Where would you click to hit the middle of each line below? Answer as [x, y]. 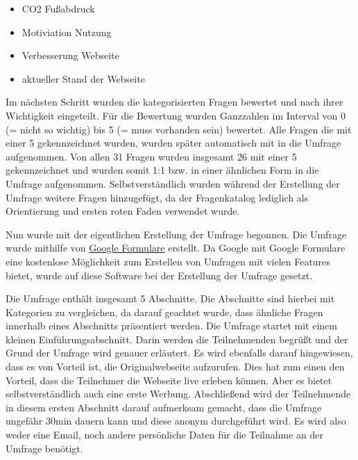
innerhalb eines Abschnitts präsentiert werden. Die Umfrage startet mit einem [171, 326]
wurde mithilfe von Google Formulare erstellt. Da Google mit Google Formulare [176, 248]
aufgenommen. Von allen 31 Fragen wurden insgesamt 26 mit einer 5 [151, 156]
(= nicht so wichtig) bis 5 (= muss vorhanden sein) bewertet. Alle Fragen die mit [179, 129]
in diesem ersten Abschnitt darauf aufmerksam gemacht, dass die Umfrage [164, 407]
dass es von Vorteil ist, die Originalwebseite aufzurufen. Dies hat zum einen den [175, 367]
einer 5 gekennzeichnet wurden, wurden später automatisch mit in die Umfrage [173, 143]
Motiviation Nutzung [67, 32]
